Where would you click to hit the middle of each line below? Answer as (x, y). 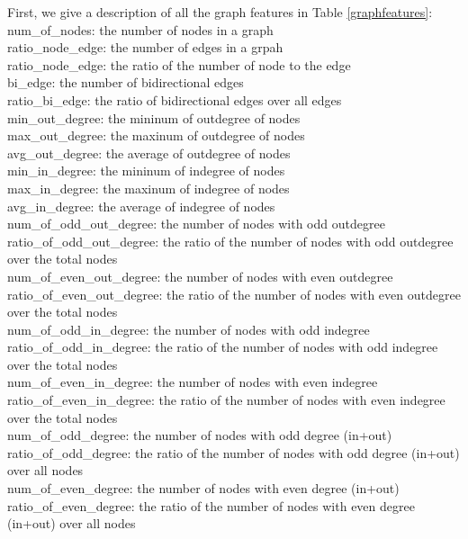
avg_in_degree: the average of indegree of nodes (141, 206)
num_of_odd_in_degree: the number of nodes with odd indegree (189, 329)
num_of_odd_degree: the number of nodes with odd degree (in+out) (200, 435)
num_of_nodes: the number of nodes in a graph (140, 29)
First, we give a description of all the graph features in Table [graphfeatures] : (220, 12)
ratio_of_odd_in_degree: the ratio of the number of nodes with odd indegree (223, 347)
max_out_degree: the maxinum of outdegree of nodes (156, 135)
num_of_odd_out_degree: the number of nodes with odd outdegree (196, 224)
